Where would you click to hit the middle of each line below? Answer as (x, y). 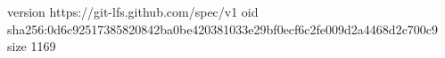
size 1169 (32, 46)
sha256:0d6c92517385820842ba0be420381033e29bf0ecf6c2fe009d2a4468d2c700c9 (223, 29)
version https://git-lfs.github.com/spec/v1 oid (133, 11)
